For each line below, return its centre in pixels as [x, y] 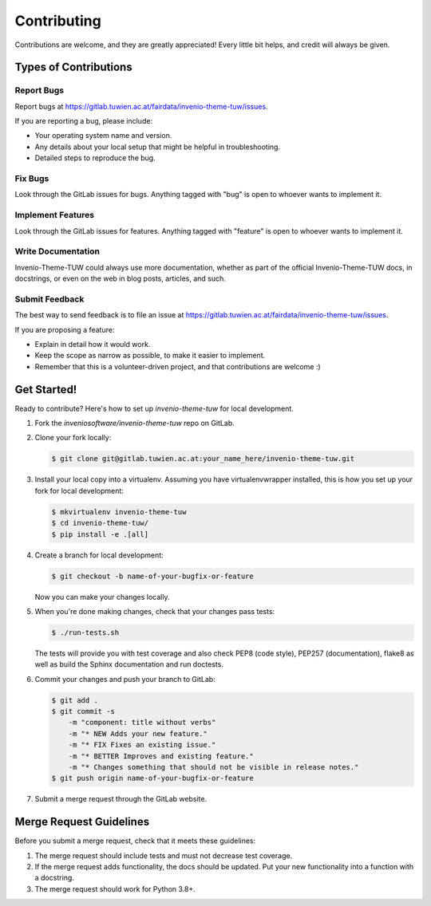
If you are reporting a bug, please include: [84, 121]
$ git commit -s [83, 711]
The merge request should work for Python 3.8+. [115, 888]
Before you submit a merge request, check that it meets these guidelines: [135, 841]
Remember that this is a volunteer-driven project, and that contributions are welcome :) [178, 366]
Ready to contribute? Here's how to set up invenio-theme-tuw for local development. [154, 408]
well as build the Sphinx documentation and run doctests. [129, 664]
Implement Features [55, 215]
